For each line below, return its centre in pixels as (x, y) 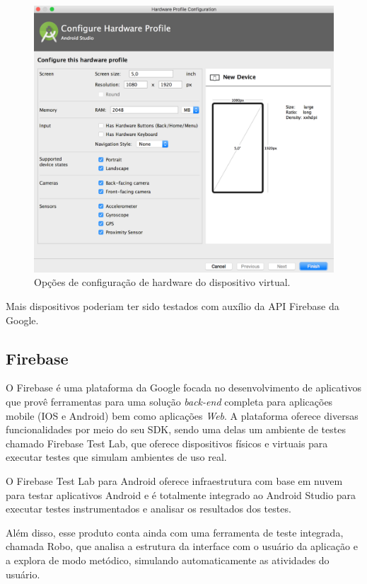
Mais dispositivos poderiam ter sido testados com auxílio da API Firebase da (173, 305)
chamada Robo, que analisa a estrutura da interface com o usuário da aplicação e (182, 546)
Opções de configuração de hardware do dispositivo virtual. (162, 282)
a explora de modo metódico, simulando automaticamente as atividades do (168, 560)
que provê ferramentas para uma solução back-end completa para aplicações (169, 401)
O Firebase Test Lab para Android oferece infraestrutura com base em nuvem (174, 480)
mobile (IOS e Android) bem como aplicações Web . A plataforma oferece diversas (182, 415)
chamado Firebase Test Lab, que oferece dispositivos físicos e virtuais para (167, 443)
